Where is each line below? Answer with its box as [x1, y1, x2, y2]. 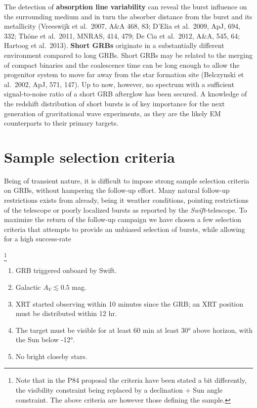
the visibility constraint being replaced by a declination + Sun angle [15, 385, 223, 395]
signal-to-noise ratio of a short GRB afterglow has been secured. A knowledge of [4, 89, 247, 99]
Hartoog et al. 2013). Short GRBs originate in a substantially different [4, 40, 224, 50]
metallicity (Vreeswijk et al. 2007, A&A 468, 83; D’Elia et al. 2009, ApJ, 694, [4, 21, 241, 31]
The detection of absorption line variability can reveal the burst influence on [4, 1, 247, 11]
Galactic [15, 281, 41, 292]
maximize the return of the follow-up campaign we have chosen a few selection [4, 214, 242, 225]
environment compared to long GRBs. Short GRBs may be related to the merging [4, 49, 253, 60]
